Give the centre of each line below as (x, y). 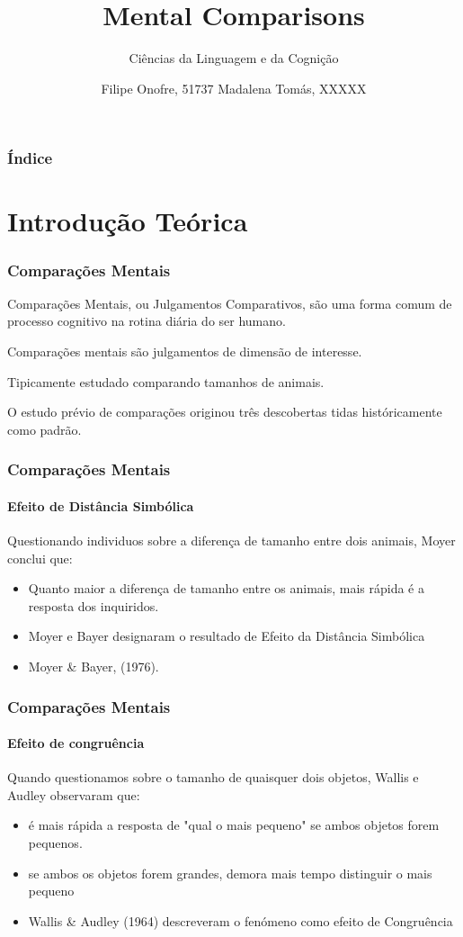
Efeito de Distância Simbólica (101, 505)
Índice (30, 158)
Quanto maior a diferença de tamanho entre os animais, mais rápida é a (226, 588)
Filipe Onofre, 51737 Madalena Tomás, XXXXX (234, 88)
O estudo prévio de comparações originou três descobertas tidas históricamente (225, 412)
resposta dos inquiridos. (93, 605)
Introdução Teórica (128, 221)
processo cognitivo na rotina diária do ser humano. (147, 321)
